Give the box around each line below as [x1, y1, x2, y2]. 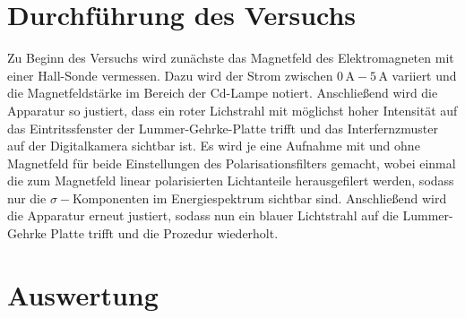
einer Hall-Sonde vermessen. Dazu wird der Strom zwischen [7, 65, 333, 84]
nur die [7, 188, 47, 207]
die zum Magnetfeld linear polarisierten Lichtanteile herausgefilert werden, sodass [7, 171, 454, 190]
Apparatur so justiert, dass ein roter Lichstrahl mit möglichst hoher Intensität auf [7, 100, 458, 119]
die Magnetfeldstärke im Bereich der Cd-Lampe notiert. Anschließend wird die [7, 83, 438, 102]
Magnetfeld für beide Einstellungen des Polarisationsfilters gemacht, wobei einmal [7, 153, 456, 172]
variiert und [392, 65, 457, 84]
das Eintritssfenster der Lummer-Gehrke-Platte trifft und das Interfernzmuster [7, 118, 438, 137]
